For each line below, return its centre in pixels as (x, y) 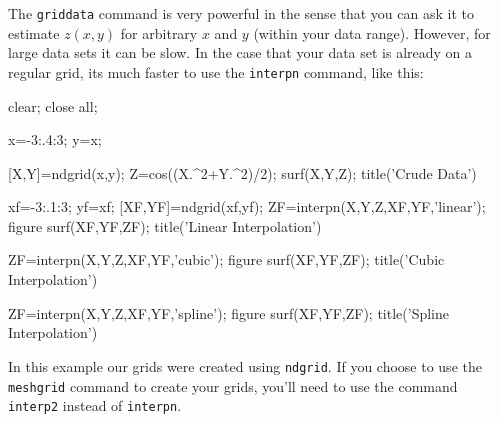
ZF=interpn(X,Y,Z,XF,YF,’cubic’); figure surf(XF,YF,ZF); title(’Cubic (226, 259)
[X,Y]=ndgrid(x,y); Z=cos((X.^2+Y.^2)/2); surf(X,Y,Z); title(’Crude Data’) (242, 172)
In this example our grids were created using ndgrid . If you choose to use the (245, 365)
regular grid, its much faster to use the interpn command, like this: (216, 71)
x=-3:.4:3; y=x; (55, 139)
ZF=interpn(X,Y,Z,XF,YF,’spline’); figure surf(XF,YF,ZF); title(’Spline (228, 312)
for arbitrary (159, 32)
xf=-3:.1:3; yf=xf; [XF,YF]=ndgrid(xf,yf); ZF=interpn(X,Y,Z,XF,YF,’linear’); (247, 206)
